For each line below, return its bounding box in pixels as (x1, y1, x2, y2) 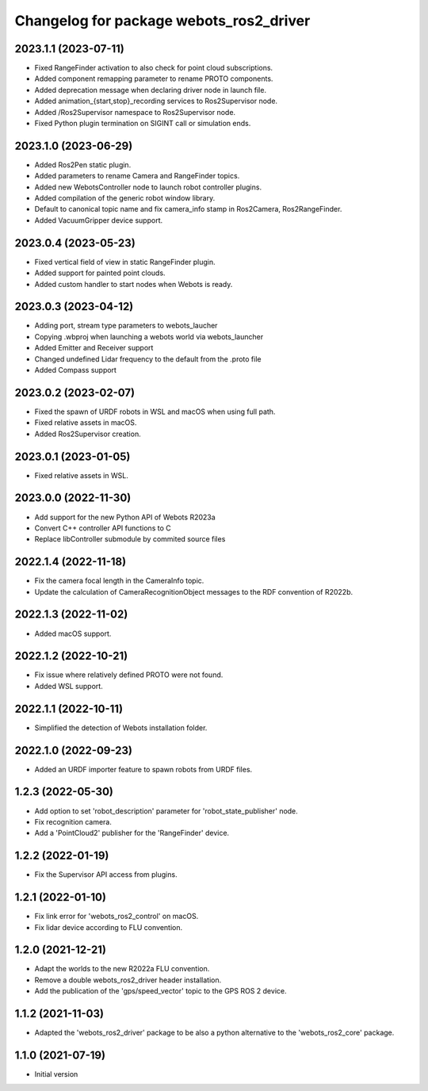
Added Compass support (34, 366, 117, 375)
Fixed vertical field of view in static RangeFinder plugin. (34, 257, 216, 266)
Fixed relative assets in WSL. (34, 470, 128, 480)
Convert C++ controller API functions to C (34, 523, 171, 533)
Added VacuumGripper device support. (34, 215, 162, 225)
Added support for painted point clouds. (34, 268, 166, 278)
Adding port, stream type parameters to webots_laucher (34, 321, 218, 331)
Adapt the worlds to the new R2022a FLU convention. (34, 964, 210, 974)
